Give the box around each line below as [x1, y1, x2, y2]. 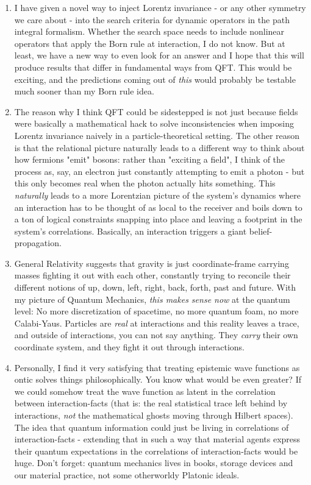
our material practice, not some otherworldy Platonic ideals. [14, 468, 240, 481]
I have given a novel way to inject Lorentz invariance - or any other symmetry [14, 1, 306, 13]
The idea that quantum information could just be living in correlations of [14, 420, 289, 433]
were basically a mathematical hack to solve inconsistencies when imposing [14, 117, 294, 130]
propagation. [14, 236, 62, 249]
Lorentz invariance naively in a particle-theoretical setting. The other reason [14, 129, 300, 141]
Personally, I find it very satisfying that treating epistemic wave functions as [14, 361, 300, 373]
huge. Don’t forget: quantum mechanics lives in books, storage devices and [14, 456, 293, 469]
